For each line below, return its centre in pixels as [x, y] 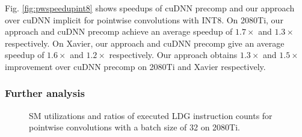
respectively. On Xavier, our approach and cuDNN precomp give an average [145, 43]
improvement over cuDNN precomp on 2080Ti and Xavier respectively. [135, 66]
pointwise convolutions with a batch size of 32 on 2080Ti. [134, 127]
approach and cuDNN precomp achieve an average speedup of [119, 31]
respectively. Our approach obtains [173, 55]
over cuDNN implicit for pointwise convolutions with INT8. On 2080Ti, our [144, 19]
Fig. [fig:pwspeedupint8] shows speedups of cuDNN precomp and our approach [150, 8]
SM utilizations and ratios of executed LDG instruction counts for [151, 115]
